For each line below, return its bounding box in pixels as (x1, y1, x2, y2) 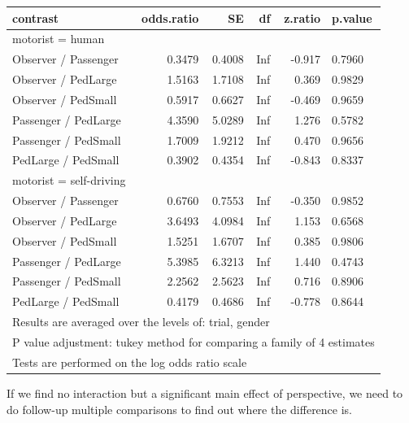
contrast (12, 9, 59, 26)
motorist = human (12, 30, 105, 47)
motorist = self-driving (12, 172, 126, 189)
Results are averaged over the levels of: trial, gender (12, 313, 270, 330)
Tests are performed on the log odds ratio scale (12, 353, 247, 370)
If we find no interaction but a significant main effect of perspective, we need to (7, 384, 403, 401)
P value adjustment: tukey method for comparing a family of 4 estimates (12, 334, 375, 350)
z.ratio (284, 9, 321, 26)
